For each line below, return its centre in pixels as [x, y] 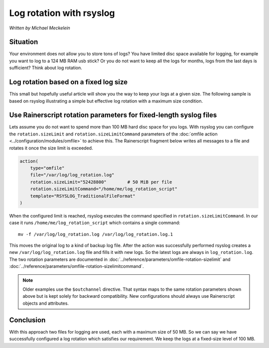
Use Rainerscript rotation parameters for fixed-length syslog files [113, 115]
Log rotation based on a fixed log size [68, 82]
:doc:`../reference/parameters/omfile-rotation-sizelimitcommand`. [76, 266]
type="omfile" [47, 168]
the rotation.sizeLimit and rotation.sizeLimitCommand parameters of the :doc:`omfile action [113, 134]
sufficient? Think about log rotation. [46, 68]
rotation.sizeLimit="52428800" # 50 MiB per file [101, 182]
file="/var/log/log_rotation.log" [72, 175]
